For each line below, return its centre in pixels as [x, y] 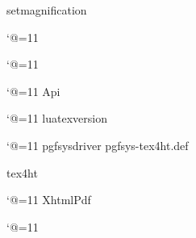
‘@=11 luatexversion [57, 118]
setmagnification [47, 10]
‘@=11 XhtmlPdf [49, 200]
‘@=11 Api [33, 91]
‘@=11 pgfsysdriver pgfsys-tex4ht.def [98, 145]
